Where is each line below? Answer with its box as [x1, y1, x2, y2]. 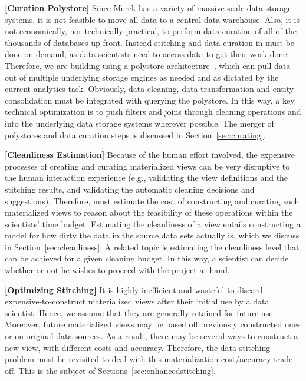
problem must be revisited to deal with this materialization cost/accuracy [5, 353, 271, 365]
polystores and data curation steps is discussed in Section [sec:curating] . [5, 128, 266, 141]
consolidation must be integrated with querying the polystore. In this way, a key [5, 94, 295, 106]
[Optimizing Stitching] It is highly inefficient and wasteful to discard [5, 283, 263, 296]
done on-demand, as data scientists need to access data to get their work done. [5, 48, 289, 60]
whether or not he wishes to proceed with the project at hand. [5, 264, 230, 276]
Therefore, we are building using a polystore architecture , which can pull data [5, 59, 291, 71]
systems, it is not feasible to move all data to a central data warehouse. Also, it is [5, 13, 300, 25]
